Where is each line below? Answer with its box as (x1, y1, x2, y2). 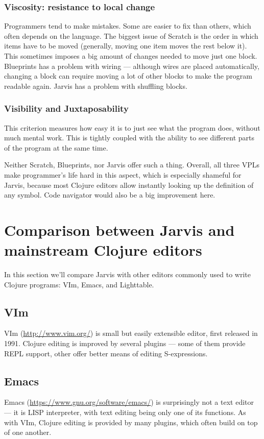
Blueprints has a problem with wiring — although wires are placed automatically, (4, 60, 259, 71)
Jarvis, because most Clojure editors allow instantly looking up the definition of (4, 179, 254, 190)
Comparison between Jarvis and (4, 219, 235, 240)
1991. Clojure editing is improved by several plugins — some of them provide (4, 338, 246, 349)
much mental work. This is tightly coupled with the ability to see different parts (4, 132, 255, 143)
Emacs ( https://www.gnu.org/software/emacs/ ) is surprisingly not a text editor (4, 397, 254, 407)
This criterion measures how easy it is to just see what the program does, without (4, 122, 260, 133)
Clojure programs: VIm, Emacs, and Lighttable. (4, 279, 154, 289)
